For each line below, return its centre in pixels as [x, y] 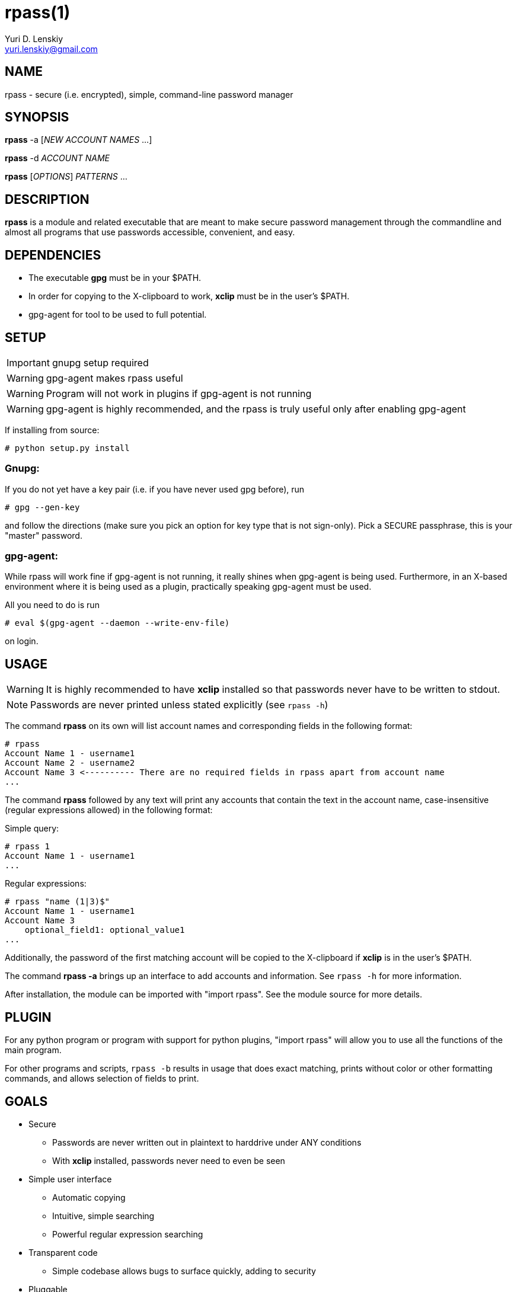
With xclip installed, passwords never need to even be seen [169, 1161]
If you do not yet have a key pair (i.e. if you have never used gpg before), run [155, 489]
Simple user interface [70, 1179]
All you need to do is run [52, 605]
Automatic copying [89, 1197]
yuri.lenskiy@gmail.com [51, 49]
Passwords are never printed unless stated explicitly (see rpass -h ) [179, 705]
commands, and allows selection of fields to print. [102, 1079]
